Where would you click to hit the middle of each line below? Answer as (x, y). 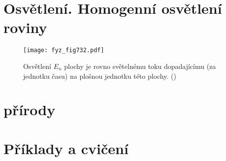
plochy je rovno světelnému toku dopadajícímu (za (140, 66)
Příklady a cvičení (66, 148)
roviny (25, 27)
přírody (30, 110)
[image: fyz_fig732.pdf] (64, 50)
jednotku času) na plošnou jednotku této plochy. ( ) (100, 76)
